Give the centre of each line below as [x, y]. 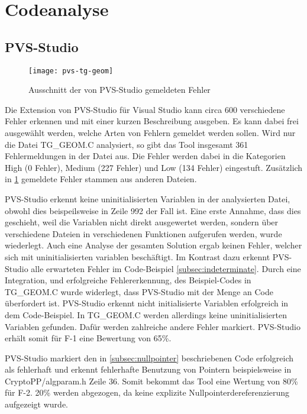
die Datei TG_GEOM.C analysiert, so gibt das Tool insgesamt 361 [127, 144]
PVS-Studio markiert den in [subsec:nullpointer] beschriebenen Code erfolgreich [149, 358]
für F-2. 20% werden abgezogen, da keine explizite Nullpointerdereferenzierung [147, 392]
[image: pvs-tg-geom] [71, 71]
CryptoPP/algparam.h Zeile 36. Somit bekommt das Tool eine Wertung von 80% [151, 381]
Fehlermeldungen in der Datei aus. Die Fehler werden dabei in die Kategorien [145, 156]
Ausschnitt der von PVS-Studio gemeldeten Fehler [119, 90]
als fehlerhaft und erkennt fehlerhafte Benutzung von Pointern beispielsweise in [148, 369]
